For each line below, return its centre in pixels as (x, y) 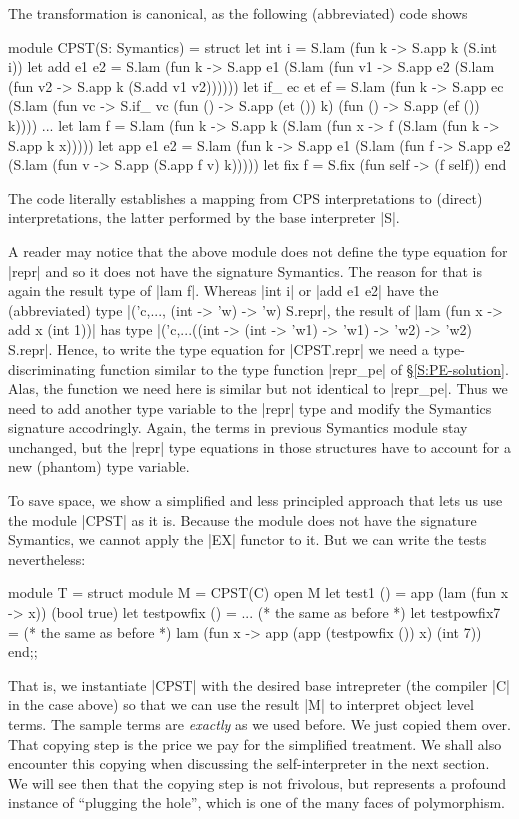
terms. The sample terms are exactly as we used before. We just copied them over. (259, 724)
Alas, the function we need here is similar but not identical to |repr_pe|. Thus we (258, 388)
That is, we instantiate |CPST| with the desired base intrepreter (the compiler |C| (259, 684)
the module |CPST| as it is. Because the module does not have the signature (242, 519)
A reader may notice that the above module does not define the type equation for (258, 250)
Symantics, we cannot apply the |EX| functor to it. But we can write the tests (247, 539)
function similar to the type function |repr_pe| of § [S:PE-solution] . (304, 368)
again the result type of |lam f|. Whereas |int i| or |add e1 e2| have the (223, 290)
